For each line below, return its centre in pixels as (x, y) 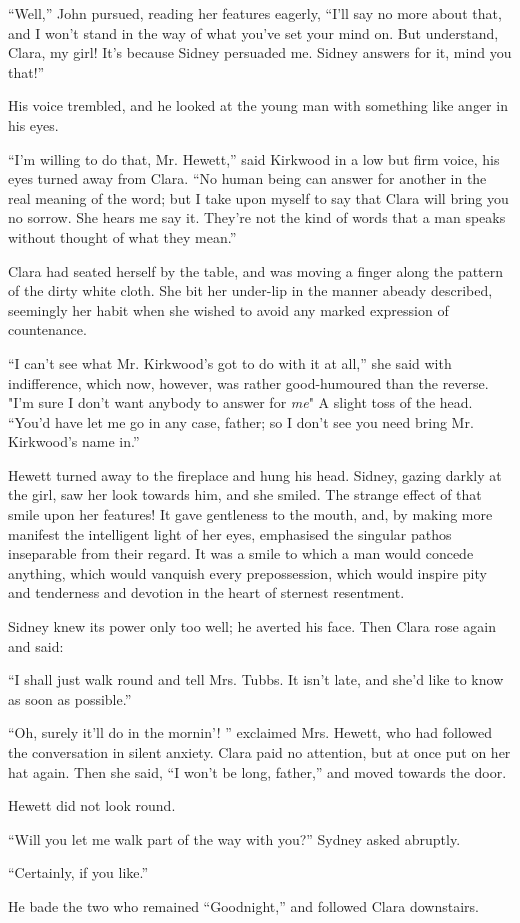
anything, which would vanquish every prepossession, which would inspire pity (247, 572)
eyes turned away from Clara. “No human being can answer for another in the (247, 178)
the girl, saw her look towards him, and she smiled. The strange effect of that (245, 494)
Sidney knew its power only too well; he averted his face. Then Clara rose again (252, 626)
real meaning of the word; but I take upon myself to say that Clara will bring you (258, 197)
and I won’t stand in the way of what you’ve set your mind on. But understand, (253, 32)
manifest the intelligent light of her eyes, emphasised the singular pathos (230, 533)
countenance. (47, 329)
